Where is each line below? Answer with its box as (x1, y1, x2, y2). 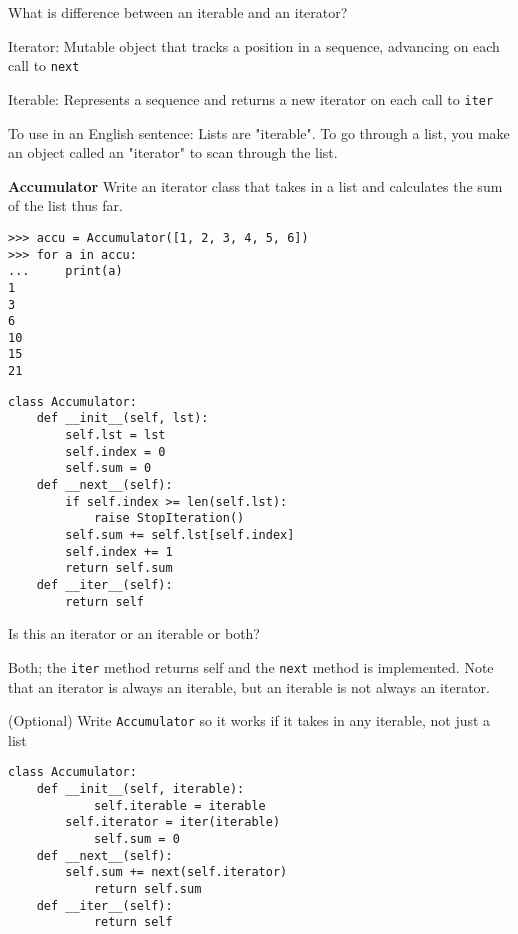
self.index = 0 (65, 444, 166, 459)
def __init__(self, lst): (36, 411, 209, 426)
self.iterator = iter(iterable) (65, 815, 281, 830)
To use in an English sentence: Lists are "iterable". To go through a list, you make (8, 122, 510, 143)
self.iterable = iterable (93, 798, 266, 813)
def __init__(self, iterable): (36, 782, 245, 797)
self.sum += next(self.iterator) (65, 865, 288, 880)
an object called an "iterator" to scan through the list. (8, 142, 338, 163)
